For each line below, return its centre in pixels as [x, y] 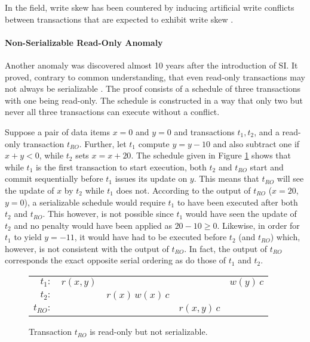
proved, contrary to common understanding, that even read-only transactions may [155, 77]
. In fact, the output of [226, 248]
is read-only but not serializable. [149, 332]
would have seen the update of [241, 214]
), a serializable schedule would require [95, 202]
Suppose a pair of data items [57, 131]
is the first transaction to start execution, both [121, 167]
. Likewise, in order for [258, 225]
